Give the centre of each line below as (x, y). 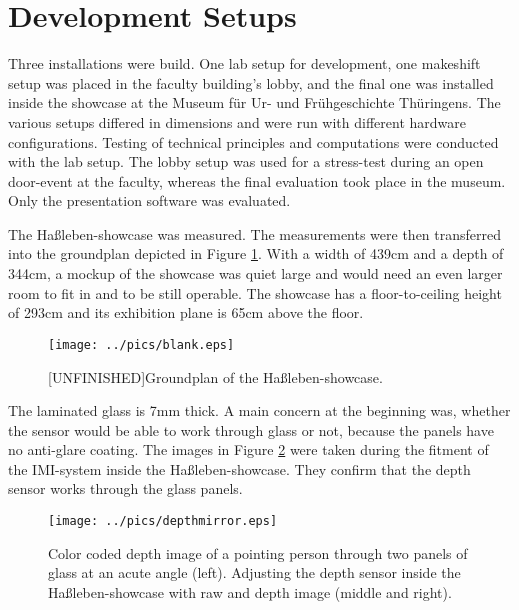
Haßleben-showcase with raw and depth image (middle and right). (250, 591)
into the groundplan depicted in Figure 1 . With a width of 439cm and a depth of (256, 253)
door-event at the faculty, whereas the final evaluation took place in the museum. (257, 180)
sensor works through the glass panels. (125, 488)
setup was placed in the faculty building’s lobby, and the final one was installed (251, 82)
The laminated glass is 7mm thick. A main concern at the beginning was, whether (259, 410)
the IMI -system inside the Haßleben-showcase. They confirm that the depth (239, 468)
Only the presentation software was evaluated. (149, 200)
